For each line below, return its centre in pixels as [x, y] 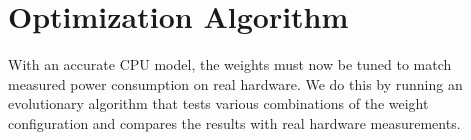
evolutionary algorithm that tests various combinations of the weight [218, 103]
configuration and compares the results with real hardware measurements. [234, 122]
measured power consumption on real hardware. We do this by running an [235, 83]
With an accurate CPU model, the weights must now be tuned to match [230, 64]
